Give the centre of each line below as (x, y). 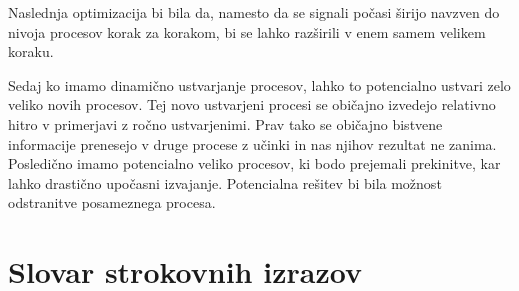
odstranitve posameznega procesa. (112, 202)
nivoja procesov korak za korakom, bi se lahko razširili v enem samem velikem (247, 31)
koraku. (31, 51)
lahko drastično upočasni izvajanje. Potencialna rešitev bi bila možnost (225, 182)
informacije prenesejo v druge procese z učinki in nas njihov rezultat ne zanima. (252, 143)
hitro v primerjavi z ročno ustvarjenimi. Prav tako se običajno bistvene (225, 123)
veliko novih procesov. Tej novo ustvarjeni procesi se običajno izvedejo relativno (252, 104)
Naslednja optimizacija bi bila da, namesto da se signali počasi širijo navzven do (254, 12)
